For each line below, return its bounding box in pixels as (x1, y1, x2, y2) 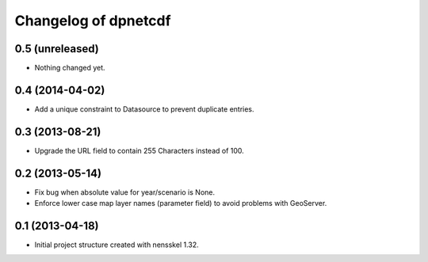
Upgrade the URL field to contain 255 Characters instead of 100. (34, 146, 245, 155)
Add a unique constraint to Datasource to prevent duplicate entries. (34, 104, 254, 114)
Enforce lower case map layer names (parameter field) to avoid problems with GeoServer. (34, 199, 327, 208)
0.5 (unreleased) (14, 42, 99, 55)
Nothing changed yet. (34, 63, 106, 73)
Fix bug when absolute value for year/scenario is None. (34, 187, 216, 197)
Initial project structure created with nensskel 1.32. (34, 240, 200, 249)
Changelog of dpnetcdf (14, 12, 171, 29)
